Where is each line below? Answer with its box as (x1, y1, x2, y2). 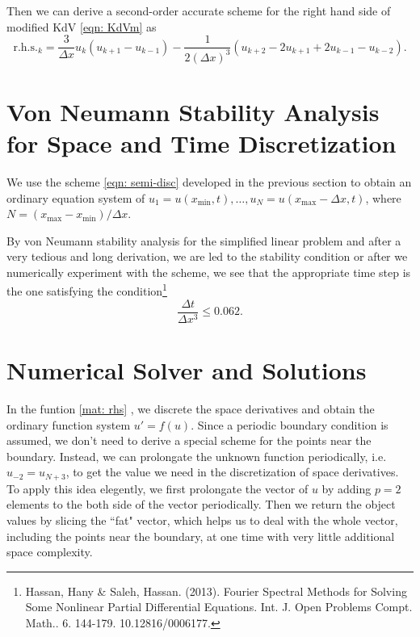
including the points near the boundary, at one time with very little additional (6, 527, 395, 544)
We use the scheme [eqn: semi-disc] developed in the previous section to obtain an (6, 173, 412, 190)
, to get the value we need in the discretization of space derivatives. (65, 463, 399, 480)
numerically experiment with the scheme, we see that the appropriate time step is (6, 263, 411, 280)
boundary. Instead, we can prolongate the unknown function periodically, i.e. (6, 447, 387, 464)
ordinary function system (6, 416, 131, 433)
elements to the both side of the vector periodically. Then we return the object (6, 496, 396, 513)
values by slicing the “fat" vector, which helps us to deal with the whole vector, (6, 511, 398, 528)
